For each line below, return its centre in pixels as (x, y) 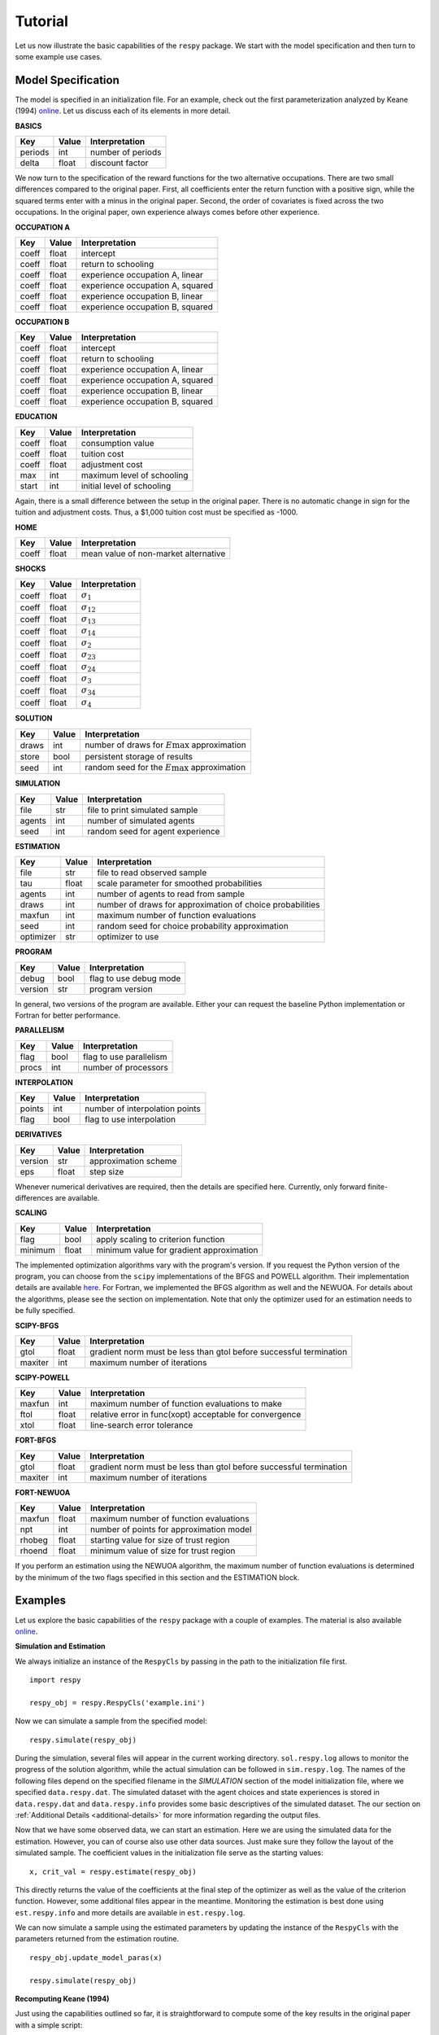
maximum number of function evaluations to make (186, 1404)
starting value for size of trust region (160, 1540)
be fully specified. (45, 1311)
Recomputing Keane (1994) (62, 1999)
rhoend (34, 1551)
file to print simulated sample (142, 810)
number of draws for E (128, 745)
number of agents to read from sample (171, 894)
